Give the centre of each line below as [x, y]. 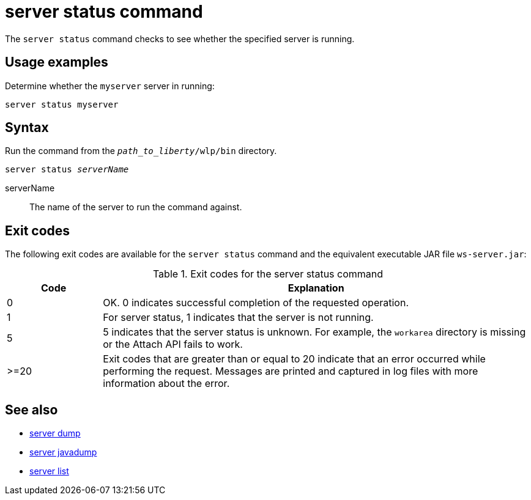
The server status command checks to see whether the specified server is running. [180, 39]
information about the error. [166, 384]
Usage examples [57, 62]
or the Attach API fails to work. [173, 344]
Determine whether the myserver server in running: [110, 86]
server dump [55, 433]
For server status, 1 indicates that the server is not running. [238, 318]
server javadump [63, 452]
